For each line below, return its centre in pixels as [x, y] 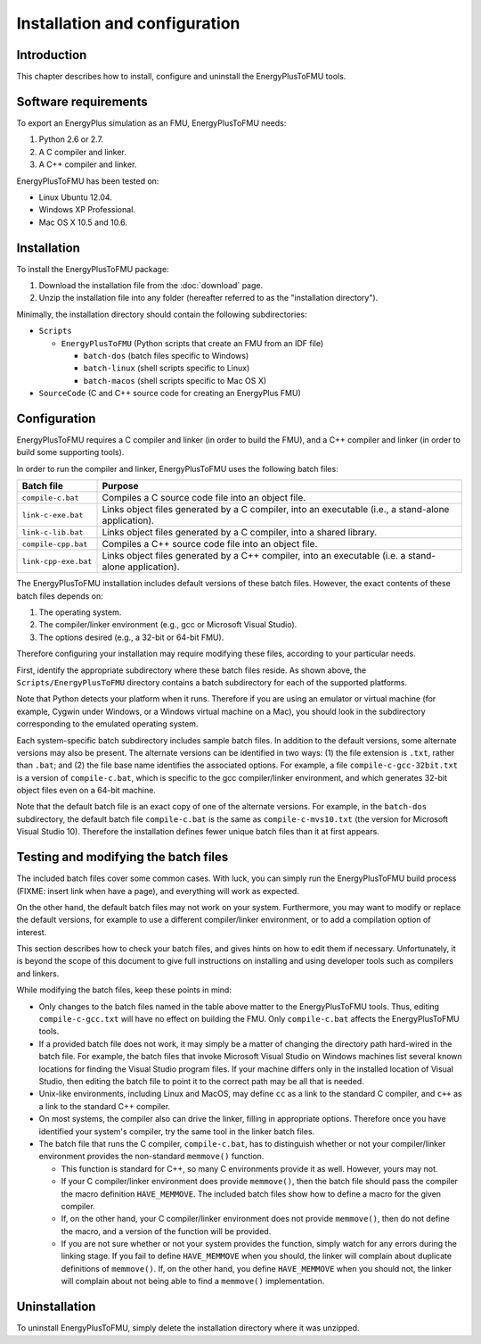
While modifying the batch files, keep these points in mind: [124, 990]
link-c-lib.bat [53, 532]
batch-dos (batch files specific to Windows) [166, 355]
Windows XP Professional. [87, 210]
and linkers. [38, 974]
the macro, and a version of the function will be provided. [166, 1231]
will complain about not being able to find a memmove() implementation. [193, 1282]
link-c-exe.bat [53, 514]
